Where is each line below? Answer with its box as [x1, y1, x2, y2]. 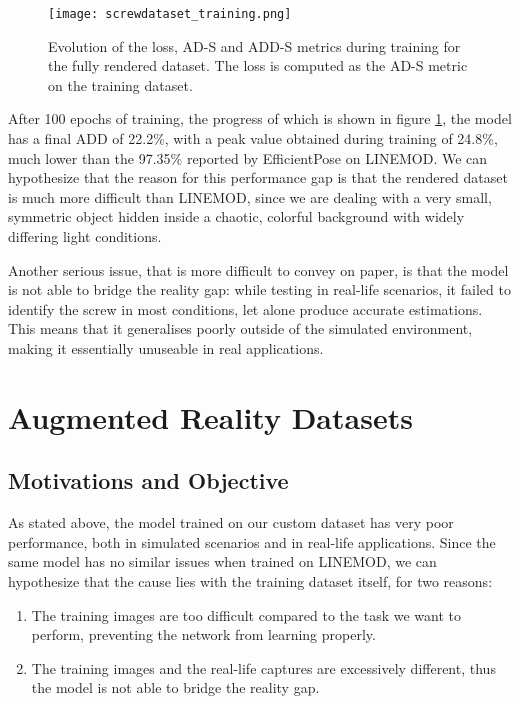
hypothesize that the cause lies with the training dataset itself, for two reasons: [8, 570, 493, 591]
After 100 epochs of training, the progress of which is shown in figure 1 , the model [8, 108, 512, 129]
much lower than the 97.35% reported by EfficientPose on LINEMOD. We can [8, 147, 488, 168]
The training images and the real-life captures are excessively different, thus [31, 657, 496, 678]
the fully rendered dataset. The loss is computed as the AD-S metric [48, 55, 468, 76]
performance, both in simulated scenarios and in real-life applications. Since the [8, 531, 496, 552]
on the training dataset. [48, 74, 193, 95]
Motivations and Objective [8, 465, 289, 496]
